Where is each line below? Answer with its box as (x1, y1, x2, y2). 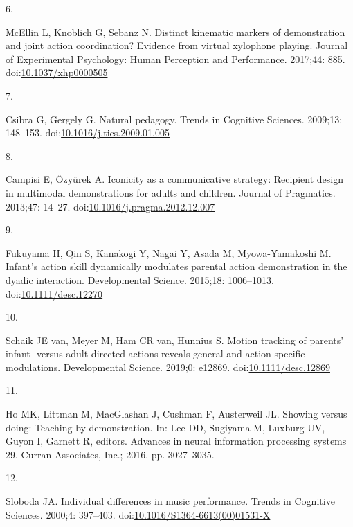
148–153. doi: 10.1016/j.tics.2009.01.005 (6, 125, 170, 140)
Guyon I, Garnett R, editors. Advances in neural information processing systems (6, 434, 347, 448)
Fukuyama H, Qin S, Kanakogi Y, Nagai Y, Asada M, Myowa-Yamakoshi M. (6, 245, 332, 260)
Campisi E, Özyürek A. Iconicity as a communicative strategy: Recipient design (6, 172, 344, 186)
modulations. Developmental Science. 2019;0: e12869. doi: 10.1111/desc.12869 (6, 359, 330, 374)
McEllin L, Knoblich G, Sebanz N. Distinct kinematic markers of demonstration (6, 24, 345, 39)
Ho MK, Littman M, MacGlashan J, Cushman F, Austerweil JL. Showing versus (6, 407, 347, 421)
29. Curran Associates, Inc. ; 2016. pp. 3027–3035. (6, 447, 215, 461)
